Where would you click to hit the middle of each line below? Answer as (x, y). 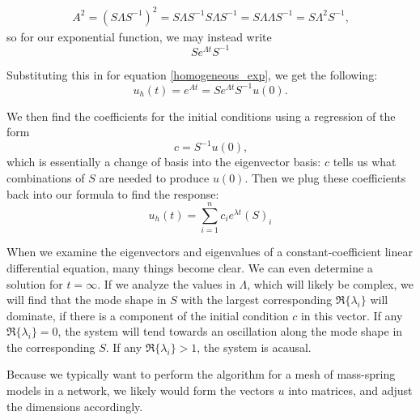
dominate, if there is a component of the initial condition (148, 315)
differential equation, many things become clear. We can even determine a (190, 267)
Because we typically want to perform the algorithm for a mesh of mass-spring (201, 374)
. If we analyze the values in (166, 283)
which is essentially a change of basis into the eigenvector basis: (164, 162)
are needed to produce (154, 178)
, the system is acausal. (254, 347)
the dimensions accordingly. (75, 406)
